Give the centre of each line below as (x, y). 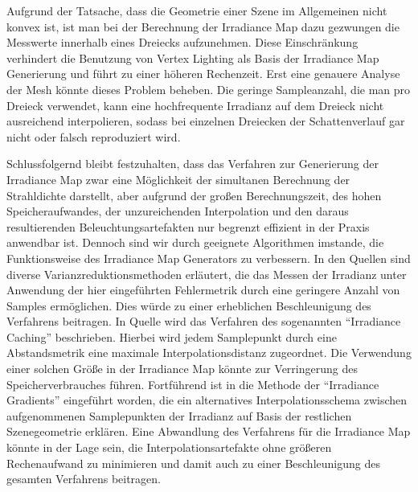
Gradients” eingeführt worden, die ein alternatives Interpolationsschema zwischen (207, 400)
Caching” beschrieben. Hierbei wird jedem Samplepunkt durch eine (172, 336)
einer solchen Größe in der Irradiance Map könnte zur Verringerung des (182, 369)
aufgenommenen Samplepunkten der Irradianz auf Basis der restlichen (179, 415)
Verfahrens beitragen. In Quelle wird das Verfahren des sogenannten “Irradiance (204, 321)
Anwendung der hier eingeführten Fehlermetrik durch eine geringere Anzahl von (203, 290)
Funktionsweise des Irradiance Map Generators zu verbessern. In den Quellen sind (209, 258)
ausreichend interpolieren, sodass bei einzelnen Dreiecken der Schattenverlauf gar (206, 121)
